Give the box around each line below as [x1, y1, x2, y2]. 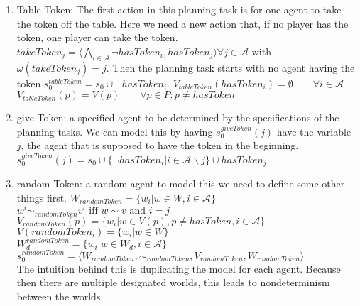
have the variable [276, 124, 351, 138]
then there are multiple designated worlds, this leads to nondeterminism [16, 275, 330, 290]
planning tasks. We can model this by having [16, 124, 213, 138]
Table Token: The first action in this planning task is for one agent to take [16, 2, 342, 16]
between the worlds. [16, 288, 104, 303]
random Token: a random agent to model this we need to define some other [16, 176, 345, 191]
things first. [16, 190, 67, 204]
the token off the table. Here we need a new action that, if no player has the [16, 16, 349, 31]
